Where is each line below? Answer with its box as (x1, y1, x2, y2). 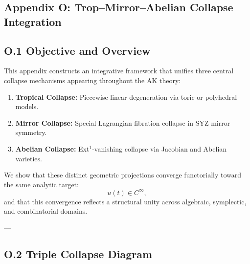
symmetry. (15, 127, 47, 137)
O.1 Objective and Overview (4, 43, 151, 58)
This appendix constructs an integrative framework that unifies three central (4, 66, 234, 76)
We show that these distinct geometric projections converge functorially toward (4, 170, 242, 180)
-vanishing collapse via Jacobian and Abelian (92, 143, 227, 154)
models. (15, 101, 39, 111)
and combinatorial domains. (4, 206, 88, 216)
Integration (4, 14, 62, 29)
